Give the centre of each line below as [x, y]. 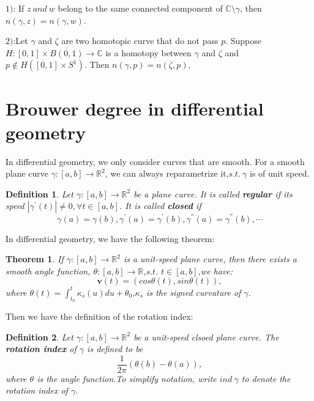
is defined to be [115, 349]
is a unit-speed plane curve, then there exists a [210, 259]
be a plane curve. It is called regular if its [213, 193]
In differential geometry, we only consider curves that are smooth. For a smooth [155, 161]
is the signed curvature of [194, 292]
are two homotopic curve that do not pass [140, 41]
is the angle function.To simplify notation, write [127, 378]
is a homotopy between [148, 52]
